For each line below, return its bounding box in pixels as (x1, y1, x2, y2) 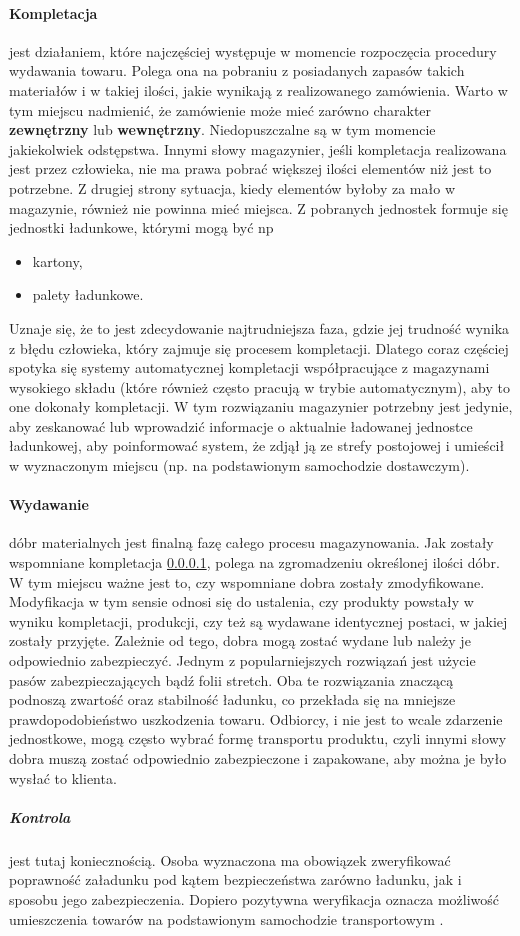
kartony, (32, 250, 83, 271)
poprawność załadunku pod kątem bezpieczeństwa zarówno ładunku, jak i (9, 869, 462, 890)
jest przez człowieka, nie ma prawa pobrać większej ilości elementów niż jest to (9, 158, 492, 179)
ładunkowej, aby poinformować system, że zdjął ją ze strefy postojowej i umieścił (9, 435, 505, 456)
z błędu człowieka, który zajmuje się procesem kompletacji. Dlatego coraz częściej (9, 337, 509, 358)
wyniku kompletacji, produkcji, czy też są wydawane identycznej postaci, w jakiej (9, 610, 508, 631)
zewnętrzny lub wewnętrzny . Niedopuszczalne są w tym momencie (9, 119, 436, 140)
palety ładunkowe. (32, 284, 144, 305)
